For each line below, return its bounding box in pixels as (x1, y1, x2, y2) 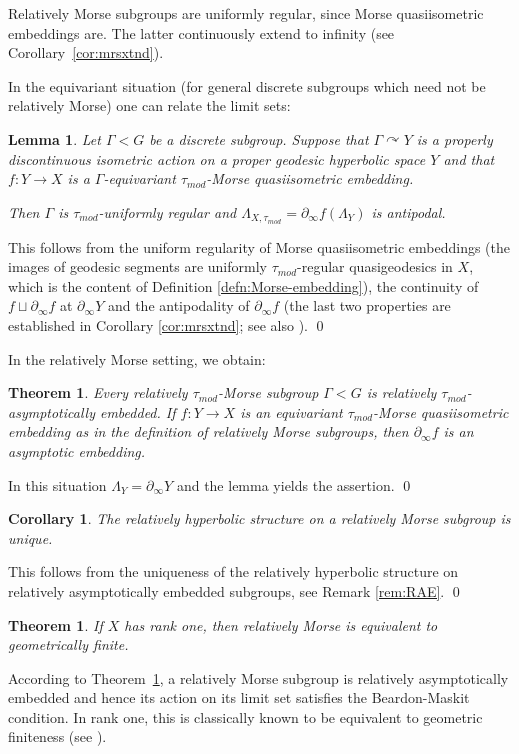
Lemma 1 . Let (8, 128, 101, 149)
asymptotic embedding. (8, 440, 146, 461)
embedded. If (99, 401, 176, 422)
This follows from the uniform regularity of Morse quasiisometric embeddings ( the (8, 236, 510, 257)
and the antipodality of (107, 295, 250, 316)
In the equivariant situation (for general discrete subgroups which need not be (8, 75, 486, 96)
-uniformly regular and (98, 201, 237, 222)
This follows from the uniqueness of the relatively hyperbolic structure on (8, 561, 459, 582)
